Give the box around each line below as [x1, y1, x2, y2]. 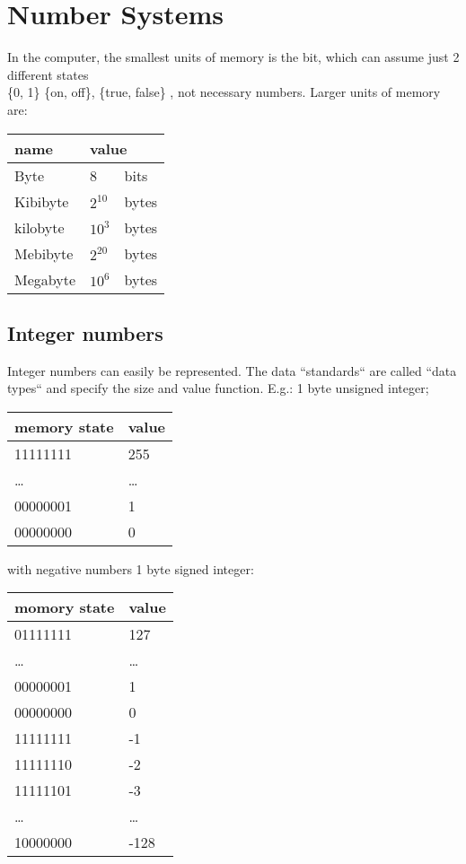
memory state [14, 415, 114, 437]
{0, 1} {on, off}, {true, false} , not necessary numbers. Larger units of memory [7, 83, 441, 101]
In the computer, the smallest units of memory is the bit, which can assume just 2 [7, 48, 460, 66]
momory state [14, 597, 115, 618]
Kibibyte [14, 190, 69, 212]
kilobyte [14, 216, 65, 238]
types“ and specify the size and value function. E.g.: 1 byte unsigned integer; [7, 379, 429, 397]
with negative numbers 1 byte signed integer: [7, 559, 254, 578]
